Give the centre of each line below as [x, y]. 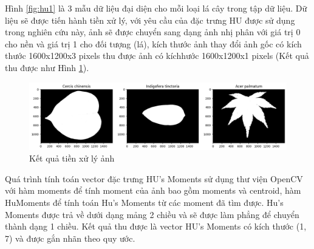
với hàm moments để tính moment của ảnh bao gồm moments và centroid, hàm [153, 190]
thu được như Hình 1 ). [47, 67]
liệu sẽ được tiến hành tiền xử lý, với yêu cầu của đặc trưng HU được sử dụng [150, 20]
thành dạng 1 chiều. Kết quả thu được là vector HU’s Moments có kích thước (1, [156, 226]
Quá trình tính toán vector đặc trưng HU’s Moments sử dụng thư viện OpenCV [154, 178]
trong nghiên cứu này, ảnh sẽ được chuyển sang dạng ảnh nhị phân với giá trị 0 [153, 32]
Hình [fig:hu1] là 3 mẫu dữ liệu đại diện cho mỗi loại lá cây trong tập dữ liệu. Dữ [156, 8]
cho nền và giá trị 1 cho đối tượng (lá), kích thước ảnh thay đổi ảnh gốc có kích [153, 43]
